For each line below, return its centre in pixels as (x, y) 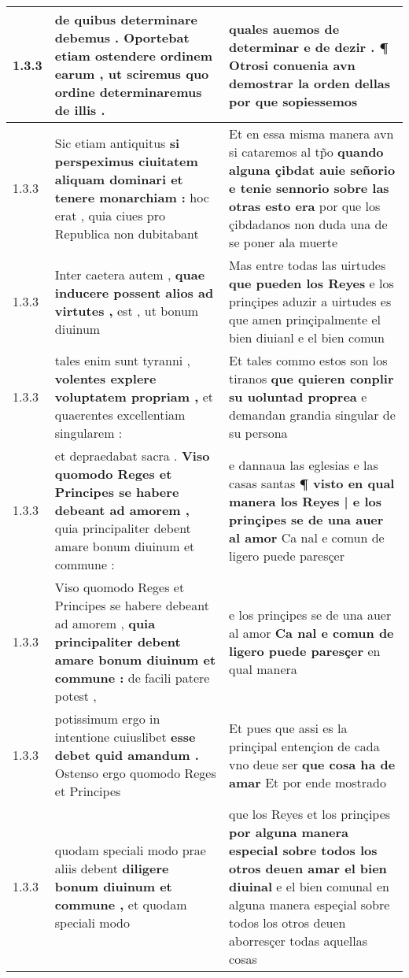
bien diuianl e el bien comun (307, 337)
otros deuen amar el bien (308, 868)
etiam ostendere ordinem (134, 56)
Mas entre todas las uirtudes (308, 265)
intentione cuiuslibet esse (125, 737)
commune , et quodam (121, 904)
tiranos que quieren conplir (311, 378)
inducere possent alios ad (134, 292)
